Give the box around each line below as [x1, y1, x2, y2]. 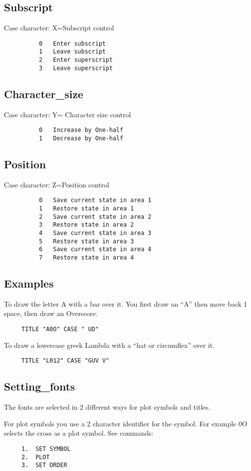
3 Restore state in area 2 [39, 221, 134, 229]
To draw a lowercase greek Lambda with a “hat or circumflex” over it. [4, 340, 215, 350]
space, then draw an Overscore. [4, 308, 98, 318]
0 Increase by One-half [39, 127, 124, 134]
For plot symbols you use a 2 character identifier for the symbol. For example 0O [4, 418, 248, 428]
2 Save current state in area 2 [39, 213, 151, 220]
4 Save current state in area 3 [39, 229, 151, 236]
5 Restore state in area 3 [39, 237, 134, 245]
